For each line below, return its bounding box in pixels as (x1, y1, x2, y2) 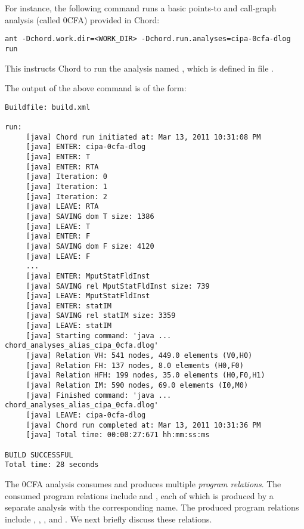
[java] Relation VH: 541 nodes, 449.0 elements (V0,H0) (26, 351, 253, 360)
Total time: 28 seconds (5, 460, 99, 469)
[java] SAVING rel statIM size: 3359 (26, 311, 176, 320)
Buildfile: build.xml (5, 103, 91, 112)
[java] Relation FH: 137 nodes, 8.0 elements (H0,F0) (26, 361, 244, 370)
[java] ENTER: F (26, 232, 91, 241)
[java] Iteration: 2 (26, 192, 107, 201)
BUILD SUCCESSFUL (5, 450, 73, 459)
